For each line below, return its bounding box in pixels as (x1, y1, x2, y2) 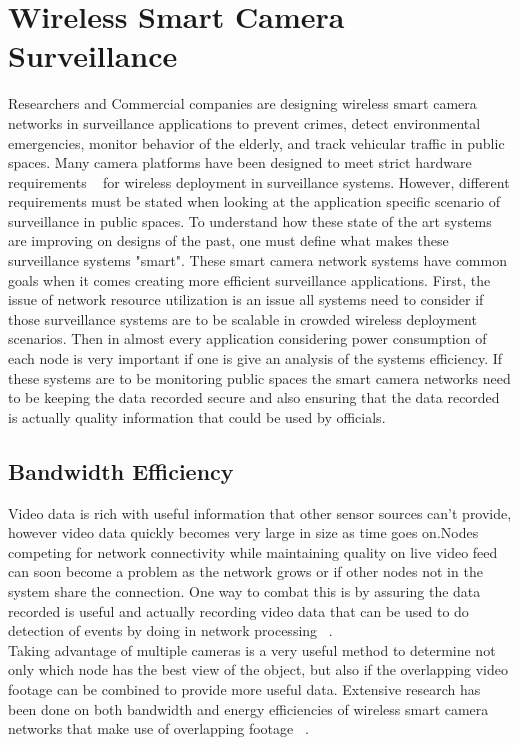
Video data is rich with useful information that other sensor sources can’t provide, (8, 502, 512, 523)
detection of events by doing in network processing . (8, 620, 333, 641)
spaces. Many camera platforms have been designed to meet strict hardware (8, 152, 472, 173)
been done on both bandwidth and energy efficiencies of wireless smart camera (8, 698, 489, 719)
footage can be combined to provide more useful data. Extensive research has (8, 678, 481, 699)
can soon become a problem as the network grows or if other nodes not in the (8, 561, 483, 582)
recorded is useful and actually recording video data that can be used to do (8, 600, 469, 621)
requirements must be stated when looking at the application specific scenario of (8, 191, 501, 212)
